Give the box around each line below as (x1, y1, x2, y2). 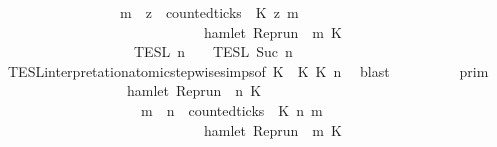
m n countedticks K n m (140, 99, 323, 120)
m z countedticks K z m (119, 2, 299, 22)
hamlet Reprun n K (126, 80, 262, 101)
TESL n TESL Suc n (133, 41, 293, 62)
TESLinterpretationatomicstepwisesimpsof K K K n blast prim (7, 60, 489, 81)
